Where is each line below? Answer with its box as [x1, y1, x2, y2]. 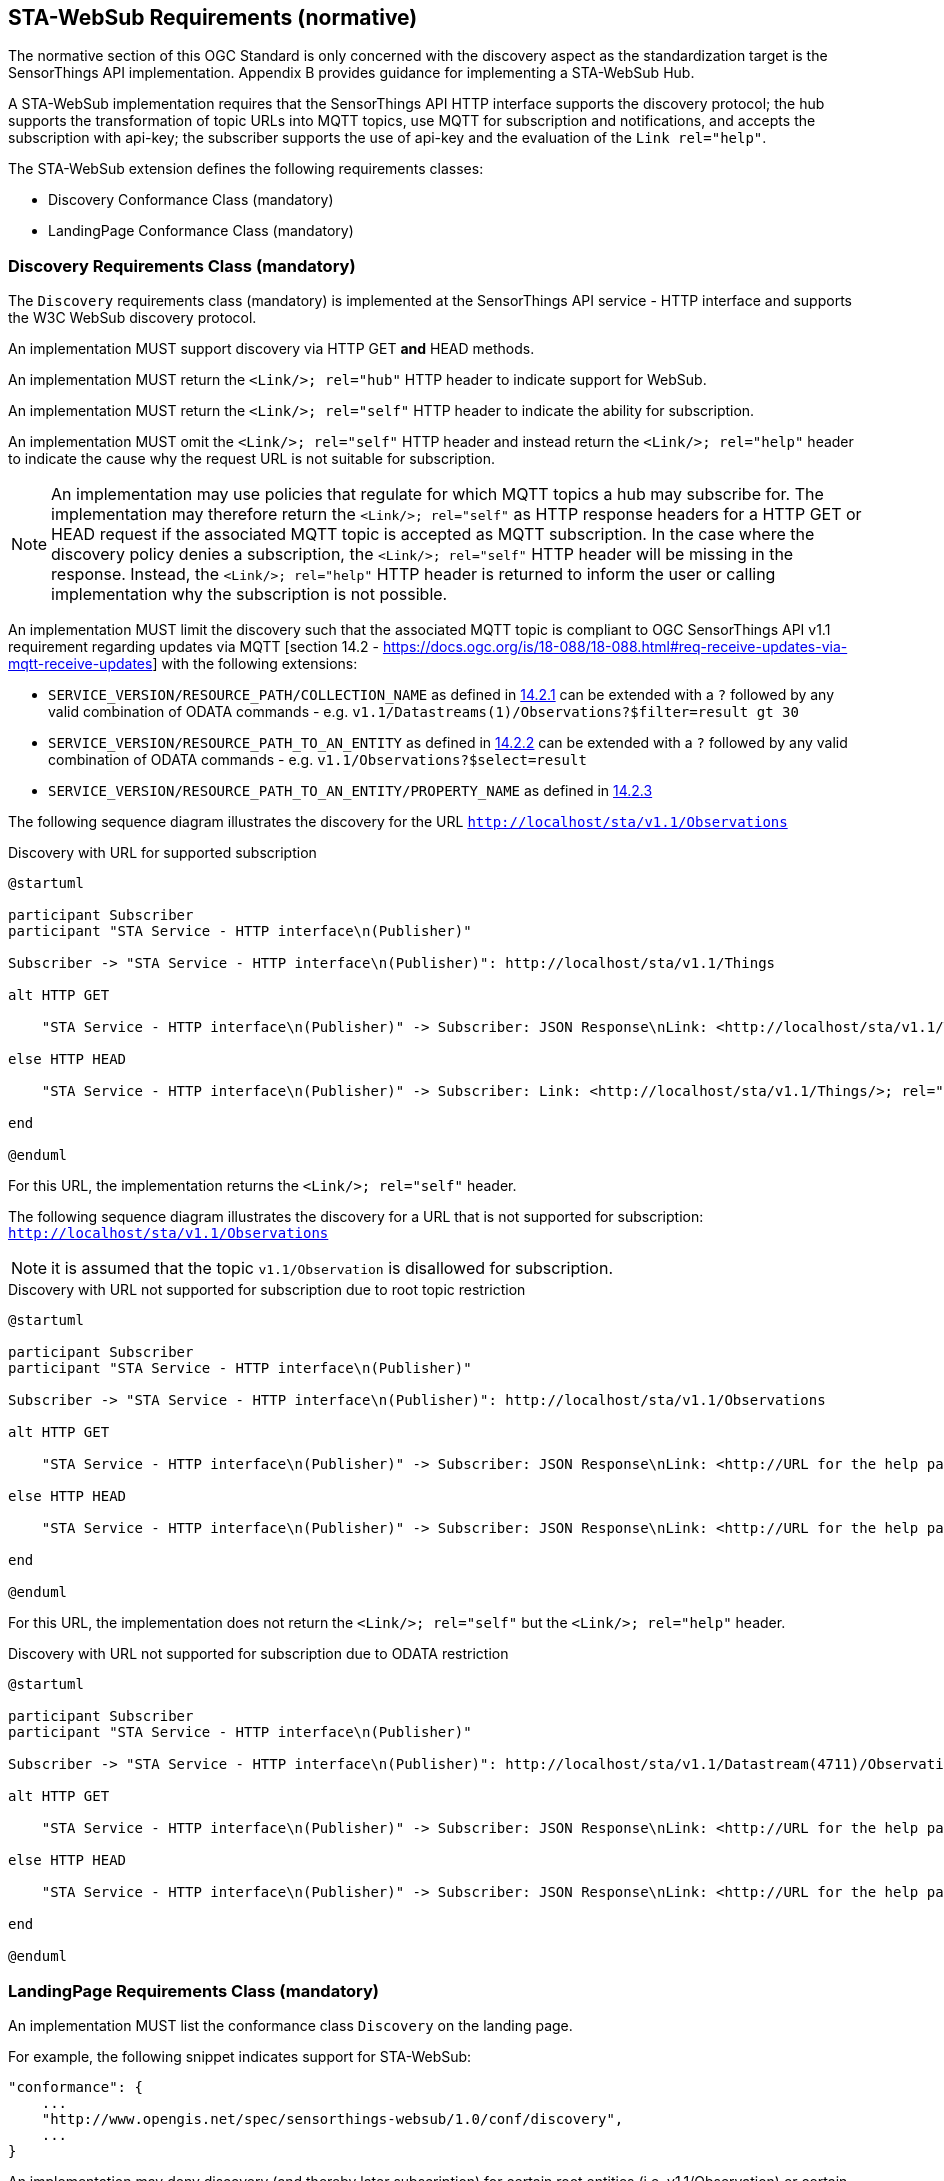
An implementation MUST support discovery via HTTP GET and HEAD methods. [8, 340, 535, 358]
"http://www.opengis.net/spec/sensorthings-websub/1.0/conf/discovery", [41, 2110, 624, 2127]
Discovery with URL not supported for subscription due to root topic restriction [8, 1281, 526, 1299]
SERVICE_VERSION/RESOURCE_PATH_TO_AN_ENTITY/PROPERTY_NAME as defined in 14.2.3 [48, 782, 653, 800]
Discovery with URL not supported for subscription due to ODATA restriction [8, 1645, 509, 1663]
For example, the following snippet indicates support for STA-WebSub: [8, 2047, 472, 2065]
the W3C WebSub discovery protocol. [8, 309, 257, 327]
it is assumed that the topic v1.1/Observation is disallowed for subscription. [51, 1258, 614, 1279]
